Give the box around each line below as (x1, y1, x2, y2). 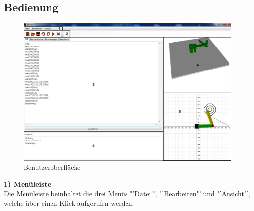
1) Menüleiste (4, 178, 51, 188)
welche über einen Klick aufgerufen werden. (4, 198, 134, 208)
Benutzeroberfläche (24, 162, 81, 172)
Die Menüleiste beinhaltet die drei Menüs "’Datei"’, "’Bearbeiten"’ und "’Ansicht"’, (4, 188, 251, 198)
